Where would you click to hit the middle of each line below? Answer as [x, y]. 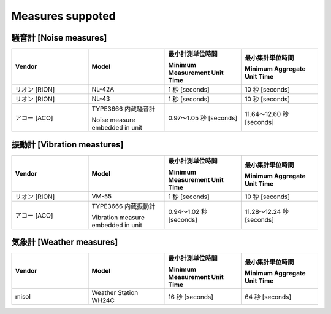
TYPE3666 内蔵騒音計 [124, 109]
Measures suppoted [64, 16]
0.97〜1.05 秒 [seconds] [203, 118]
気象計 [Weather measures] [65, 242]
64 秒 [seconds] [268, 297]
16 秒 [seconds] [191, 297]
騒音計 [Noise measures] [59, 38]
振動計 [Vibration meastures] [67, 145]
